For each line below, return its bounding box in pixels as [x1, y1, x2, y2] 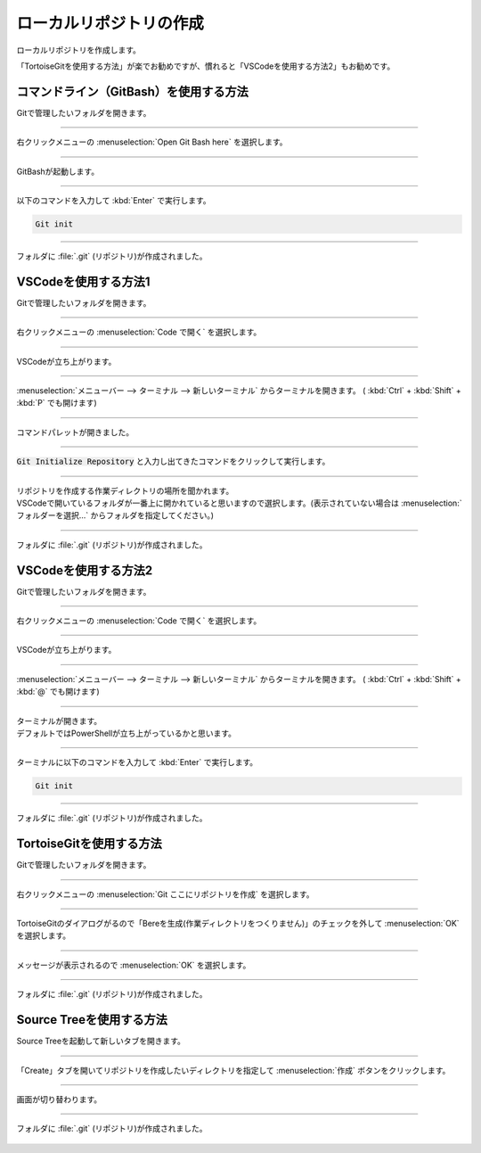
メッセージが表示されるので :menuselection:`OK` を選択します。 [16, 959, 251, 970]
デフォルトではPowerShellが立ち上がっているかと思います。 [16, 728, 236, 739]
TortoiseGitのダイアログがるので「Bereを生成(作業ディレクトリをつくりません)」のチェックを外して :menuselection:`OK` [16, 918, 460, 929]
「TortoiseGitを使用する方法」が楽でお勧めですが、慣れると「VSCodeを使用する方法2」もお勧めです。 [16, 61, 395, 71]
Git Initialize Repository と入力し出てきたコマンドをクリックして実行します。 [16, 456, 330, 467]
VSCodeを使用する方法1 [16, 274, 151, 289]
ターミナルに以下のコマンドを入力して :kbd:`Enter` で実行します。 [16, 757, 258, 768]
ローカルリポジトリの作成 [16, 13, 205, 33]
